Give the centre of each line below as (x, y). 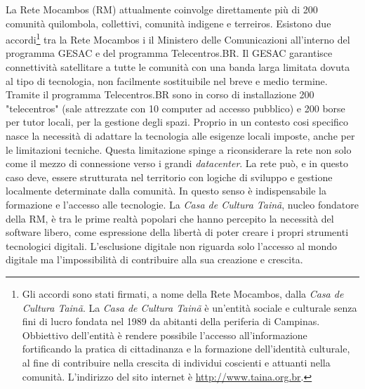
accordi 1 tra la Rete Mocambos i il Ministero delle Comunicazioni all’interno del (178, 38)
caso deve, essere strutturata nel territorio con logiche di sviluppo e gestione (169, 177)
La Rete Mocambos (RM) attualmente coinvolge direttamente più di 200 (162, 9)
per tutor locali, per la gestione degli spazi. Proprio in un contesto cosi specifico (177, 122)
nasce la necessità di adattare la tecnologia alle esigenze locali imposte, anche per (180, 136)
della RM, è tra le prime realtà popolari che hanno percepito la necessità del (170, 218)
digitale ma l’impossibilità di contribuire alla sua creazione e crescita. (154, 259)
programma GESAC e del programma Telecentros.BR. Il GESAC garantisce (169, 53)
